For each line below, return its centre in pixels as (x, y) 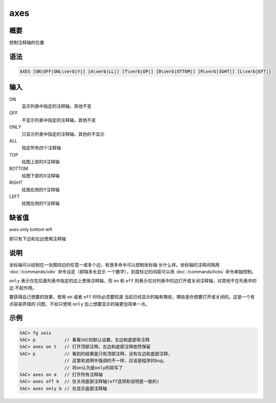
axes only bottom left (31, 230)
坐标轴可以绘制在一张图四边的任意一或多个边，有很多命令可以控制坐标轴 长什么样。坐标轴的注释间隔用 (114, 265)
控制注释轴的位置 (27, 43)
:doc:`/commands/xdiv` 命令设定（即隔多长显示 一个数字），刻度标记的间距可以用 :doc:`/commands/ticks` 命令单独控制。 (133, 272)
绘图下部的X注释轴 (41, 175)
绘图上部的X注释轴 (41, 162)
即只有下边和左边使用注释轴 (38, 239)
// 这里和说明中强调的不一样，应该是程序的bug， (116, 361)
